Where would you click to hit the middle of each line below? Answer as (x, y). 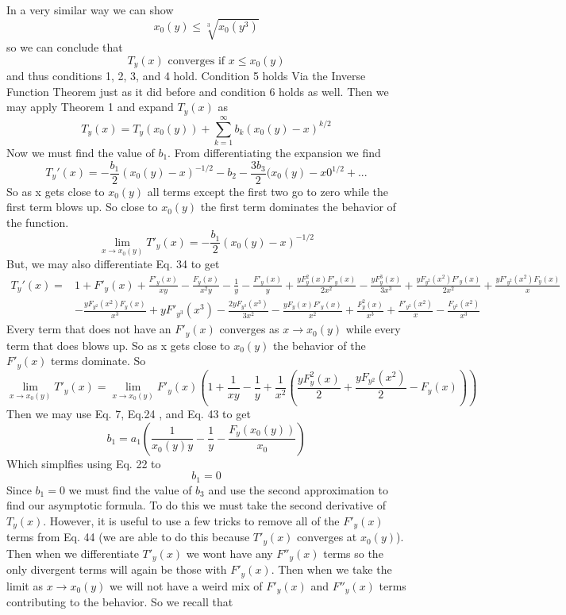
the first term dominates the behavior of (298, 207)
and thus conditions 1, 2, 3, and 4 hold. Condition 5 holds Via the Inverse (186, 76)
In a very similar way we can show (90, 10)
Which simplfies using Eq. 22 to (84, 463)
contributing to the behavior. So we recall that (120, 602)
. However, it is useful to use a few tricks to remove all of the (191, 520)
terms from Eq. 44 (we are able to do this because (128, 537)
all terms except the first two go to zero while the (268, 191)
